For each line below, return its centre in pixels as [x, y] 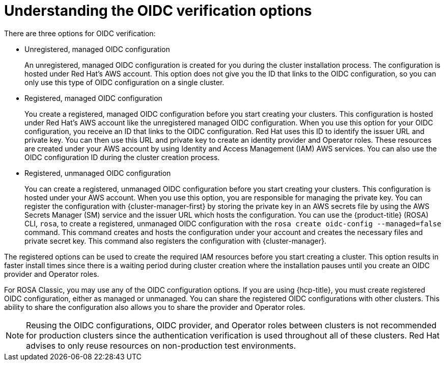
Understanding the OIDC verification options [158, 11]
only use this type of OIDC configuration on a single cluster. [124, 82]
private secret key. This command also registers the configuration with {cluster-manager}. [175, 241]
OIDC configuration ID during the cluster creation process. [122, 157]
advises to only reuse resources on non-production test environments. [161, 345]
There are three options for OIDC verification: [80, 33]
